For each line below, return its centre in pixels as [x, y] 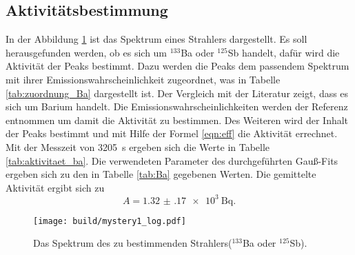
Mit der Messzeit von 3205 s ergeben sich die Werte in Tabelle [138, 146]
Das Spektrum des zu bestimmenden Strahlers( [133, 243]
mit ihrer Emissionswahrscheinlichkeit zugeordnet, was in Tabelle [143, 79]
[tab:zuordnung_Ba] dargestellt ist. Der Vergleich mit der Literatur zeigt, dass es [177, 93]
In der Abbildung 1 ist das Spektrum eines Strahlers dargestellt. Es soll [156, 39]
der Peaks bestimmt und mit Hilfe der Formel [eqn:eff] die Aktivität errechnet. [172, 133]
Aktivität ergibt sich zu [55, 187]
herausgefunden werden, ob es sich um [87, 52]
